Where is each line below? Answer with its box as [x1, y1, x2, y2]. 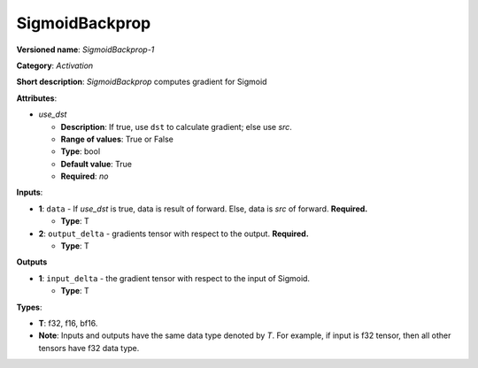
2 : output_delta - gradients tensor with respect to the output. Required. [38, 228, 309, 239]
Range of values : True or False [60, 134, 174, 144]
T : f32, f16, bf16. [38, 318, 98, 328]
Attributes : [16, 93, 58, 103]
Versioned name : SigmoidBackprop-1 [16, 44, 155, 55]
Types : [16, 302, 42, 312]
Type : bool [60, 146, 101, 157]
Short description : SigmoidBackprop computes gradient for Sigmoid [16, 76, 267, 88]
